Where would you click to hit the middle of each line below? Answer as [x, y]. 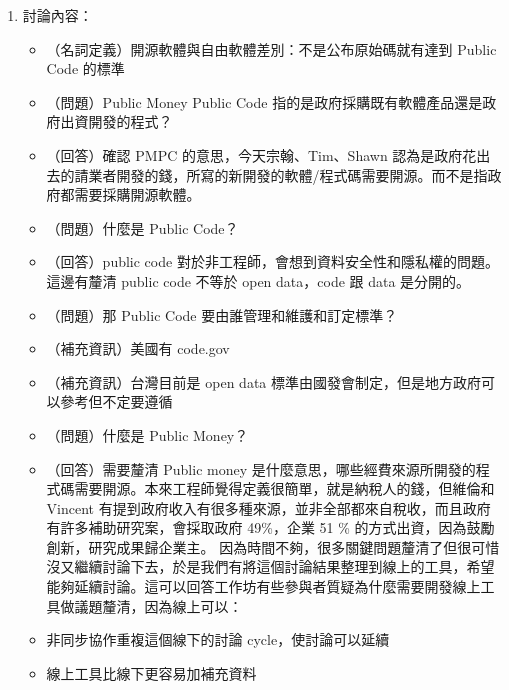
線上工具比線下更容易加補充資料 [151, 672]
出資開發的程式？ [116, 121]
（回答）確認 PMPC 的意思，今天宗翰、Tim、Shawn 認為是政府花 [261, 154]
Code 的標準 [85, 68]
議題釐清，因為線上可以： [158, 605]
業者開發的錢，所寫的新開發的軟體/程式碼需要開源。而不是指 [288, 174]
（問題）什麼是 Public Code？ [142, 227]
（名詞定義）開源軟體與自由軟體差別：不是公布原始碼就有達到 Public [271, 48]
